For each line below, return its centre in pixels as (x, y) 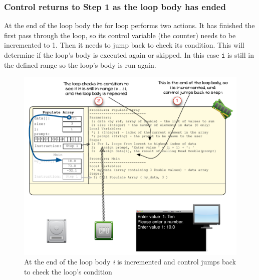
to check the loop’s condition (68, 271)
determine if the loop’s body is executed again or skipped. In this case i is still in (129, 55)
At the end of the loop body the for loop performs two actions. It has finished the (129, 25)
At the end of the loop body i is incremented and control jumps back (130, 262)
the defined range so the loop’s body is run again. (80, 64)
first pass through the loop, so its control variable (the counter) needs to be (120, 35)
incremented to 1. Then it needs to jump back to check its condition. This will (124, 45)
